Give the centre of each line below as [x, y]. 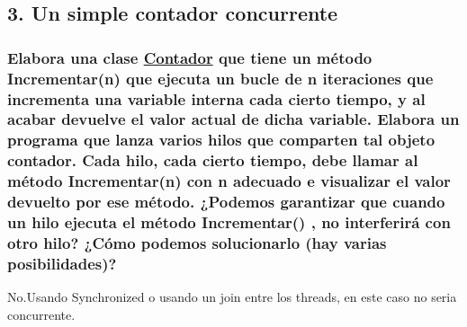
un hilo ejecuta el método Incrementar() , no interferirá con [229, 222]
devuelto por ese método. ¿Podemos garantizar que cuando [226, 202]
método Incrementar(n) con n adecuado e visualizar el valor [229, 181]
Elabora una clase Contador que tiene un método [190, 57]
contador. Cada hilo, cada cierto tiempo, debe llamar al [213, 160]
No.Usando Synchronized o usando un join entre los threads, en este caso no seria [232, 297]
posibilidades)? [62, 263]
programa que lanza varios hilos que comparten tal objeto [221, 140]
